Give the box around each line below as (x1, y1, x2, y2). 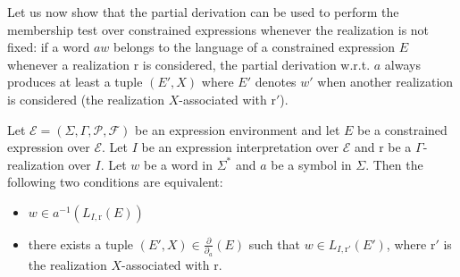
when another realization (317, 72, 454, 91)
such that (248, 234, 300, 253)
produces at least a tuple (7, 72, 143, 91)
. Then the (365, 155, 423, 173)
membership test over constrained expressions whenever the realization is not (7, 20, 430, 38)
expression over (7, 138, 90, 156)
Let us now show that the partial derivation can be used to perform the (7, 3, 399, 21)
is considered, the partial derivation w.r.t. (142, 55, 371, 73)
